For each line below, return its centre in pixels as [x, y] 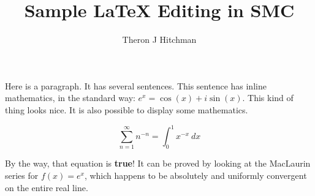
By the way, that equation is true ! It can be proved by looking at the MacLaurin [158, 163]
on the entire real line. [47, 187]
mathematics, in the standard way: [70, 98]
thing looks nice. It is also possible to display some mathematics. [127, 109]
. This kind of [268, 98]
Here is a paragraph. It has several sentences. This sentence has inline [136, 85]
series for [22, 175]
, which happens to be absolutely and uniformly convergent [195, 175]
